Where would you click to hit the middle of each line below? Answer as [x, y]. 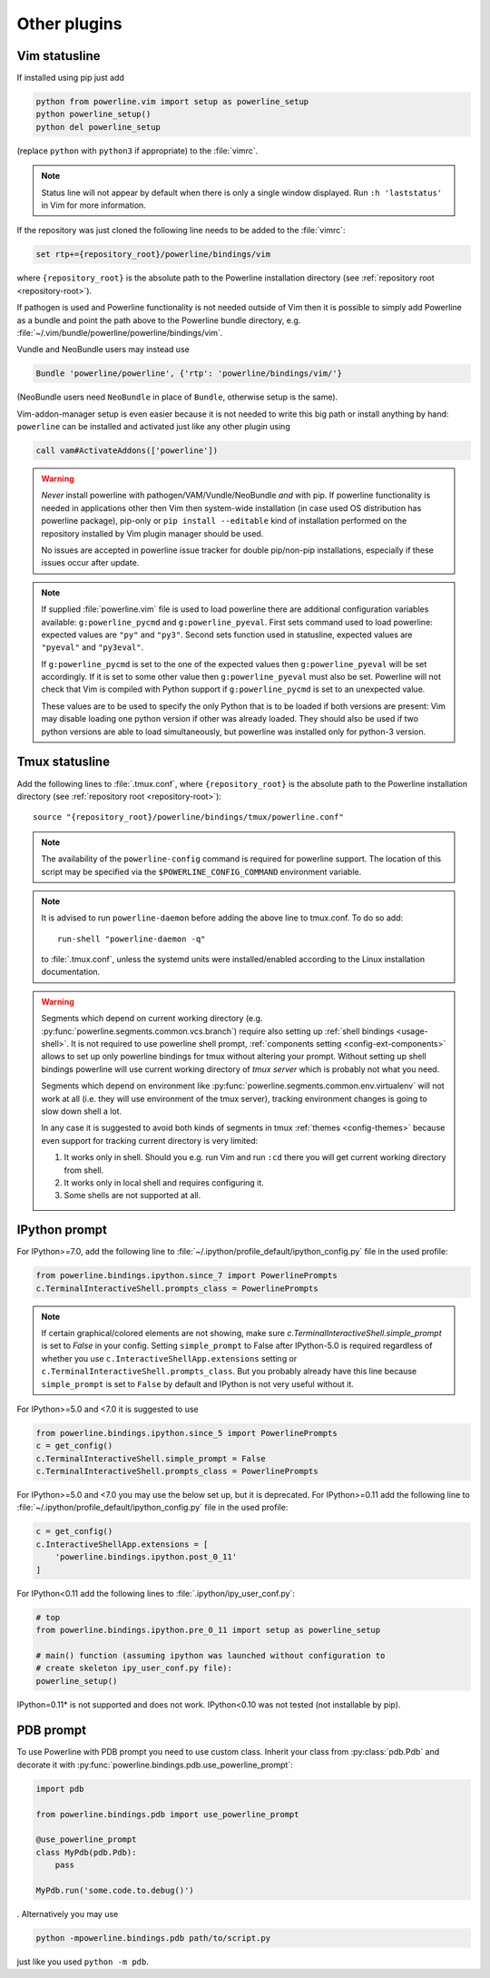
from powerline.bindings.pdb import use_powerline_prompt [167, 1814]
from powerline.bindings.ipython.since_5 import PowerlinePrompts [186, 1433]
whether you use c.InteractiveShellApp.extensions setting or [169, 1358]
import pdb [60, 1789]
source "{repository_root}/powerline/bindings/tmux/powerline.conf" [188, 817]
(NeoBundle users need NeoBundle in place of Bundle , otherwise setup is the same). [177, 397]
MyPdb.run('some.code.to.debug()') [115, 1890]
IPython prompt [62, 1230]
